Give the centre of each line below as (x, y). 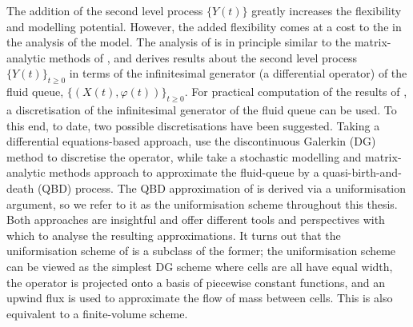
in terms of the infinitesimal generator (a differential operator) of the (238, 73)
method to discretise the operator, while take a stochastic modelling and (184, 156)
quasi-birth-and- (362, 172)
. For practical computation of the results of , (296, 92)
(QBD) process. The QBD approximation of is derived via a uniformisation (222, 187)
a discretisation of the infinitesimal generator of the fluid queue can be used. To (202, 109)
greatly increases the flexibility (327, 10)
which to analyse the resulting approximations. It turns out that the (174, 235)
